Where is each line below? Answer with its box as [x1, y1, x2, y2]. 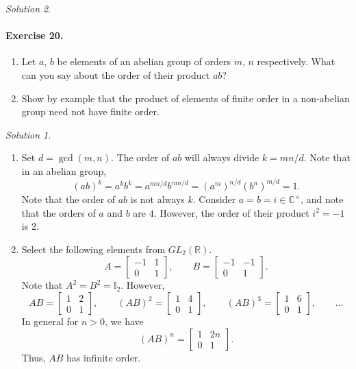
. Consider [192, 192, 236, 206]
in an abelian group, [21, 163, 107, 178]
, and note [301, 192, 344, 206]
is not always [130, 192, 185, 206]
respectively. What [257, 54, 335, 69]
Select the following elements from [21, 241, 166, 256]
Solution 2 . [5, 1, 51, 15]
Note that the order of [21, 192, 115, 206]
